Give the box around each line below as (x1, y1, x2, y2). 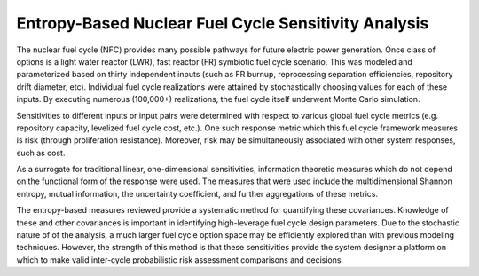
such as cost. (16, 147, 66, 158)
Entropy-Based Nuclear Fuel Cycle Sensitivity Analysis (16, 13, 429, 33)
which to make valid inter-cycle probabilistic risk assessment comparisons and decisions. (16, 254, 344, 265)
